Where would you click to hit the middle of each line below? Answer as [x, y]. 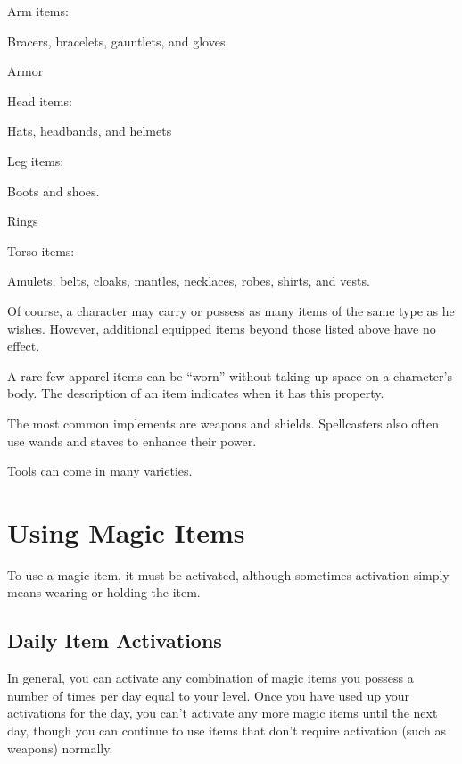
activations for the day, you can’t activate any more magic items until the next [223, 713]
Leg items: [36, 160]
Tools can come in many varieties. [100, 471]
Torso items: [41, 250]
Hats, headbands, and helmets [90, 131]
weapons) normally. [60, 747]
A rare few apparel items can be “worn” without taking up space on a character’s [230, 375]
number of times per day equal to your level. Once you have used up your [209, 695]
